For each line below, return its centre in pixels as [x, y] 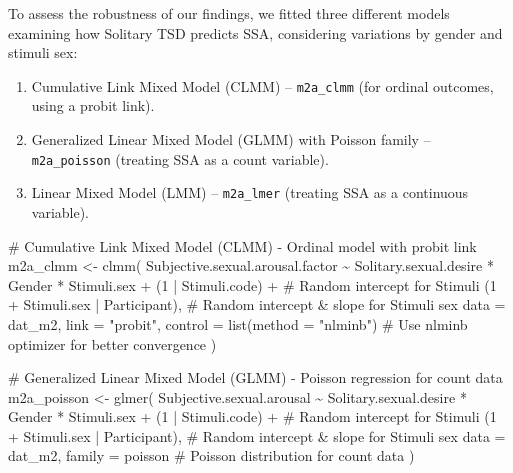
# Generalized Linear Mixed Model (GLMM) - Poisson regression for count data [255, 377]
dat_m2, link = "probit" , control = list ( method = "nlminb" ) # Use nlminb [238, 323]
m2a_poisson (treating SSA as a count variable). [180, 158]
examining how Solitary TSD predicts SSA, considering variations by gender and [255, 32]
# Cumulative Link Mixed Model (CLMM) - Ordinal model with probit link [242, 245]
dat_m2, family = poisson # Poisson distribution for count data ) [211, 455]
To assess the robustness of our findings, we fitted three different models [229, 13]
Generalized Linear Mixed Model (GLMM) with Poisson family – [231, 139]
